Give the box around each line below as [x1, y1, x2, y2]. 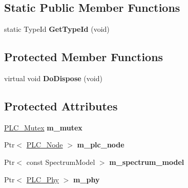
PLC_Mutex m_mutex [4, 122, 82, 133]
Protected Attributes [4, 98, 118, 114]
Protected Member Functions [4, 49, 163, 65]
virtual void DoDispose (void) [4, 73, 102, 83]
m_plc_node [77, 139, 124, 150]
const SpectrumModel [26, 156, 95, 167]
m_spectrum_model [109, 156, 184, 167]
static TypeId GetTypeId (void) [4, 24, 110, 34]
